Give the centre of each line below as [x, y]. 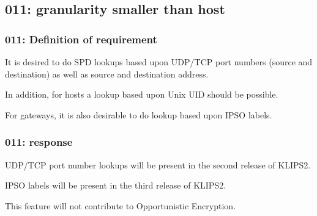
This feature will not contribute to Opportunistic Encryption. [121, 205]
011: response [39, 142]
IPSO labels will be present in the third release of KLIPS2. [116, 185]
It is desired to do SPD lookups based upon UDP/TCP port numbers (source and [159, 62]
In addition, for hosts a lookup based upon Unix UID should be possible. [142, 94]
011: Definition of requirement [81, 39]
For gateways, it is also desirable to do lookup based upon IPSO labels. [139, 114]
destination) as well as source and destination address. [107, 74]
